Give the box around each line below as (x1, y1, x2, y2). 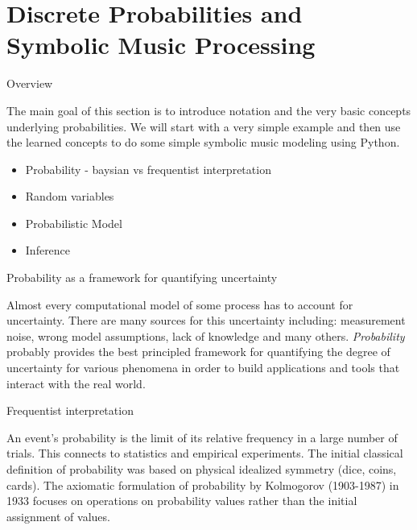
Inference (25, 242, 71, 259)
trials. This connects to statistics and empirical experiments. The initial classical (6, 445, 403, 462)
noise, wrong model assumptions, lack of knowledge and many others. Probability (6, 327, 405, 344)
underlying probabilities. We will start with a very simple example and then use (6, 118, 401, 135)
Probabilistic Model (25, 214, 122, 231)
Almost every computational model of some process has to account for (6, 296, 353, 313)
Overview (6, 75, 53, 92)
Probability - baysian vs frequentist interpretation (25, 160, 271, 177)
